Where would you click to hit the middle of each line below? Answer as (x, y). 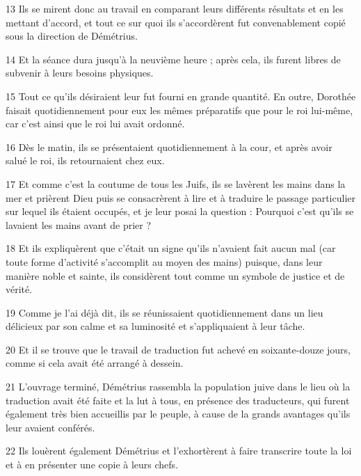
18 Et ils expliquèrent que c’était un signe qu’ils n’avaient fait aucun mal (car (171, 248)
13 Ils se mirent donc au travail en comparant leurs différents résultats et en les (175, 8)
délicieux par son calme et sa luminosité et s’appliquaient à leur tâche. (155, 326)
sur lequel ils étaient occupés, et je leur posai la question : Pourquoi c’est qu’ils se (180, 211)
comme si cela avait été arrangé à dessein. (95, 363)
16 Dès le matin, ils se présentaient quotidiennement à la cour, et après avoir (169, 146)
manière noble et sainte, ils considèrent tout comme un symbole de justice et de (175, 275)
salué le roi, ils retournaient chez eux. (85, 160)
